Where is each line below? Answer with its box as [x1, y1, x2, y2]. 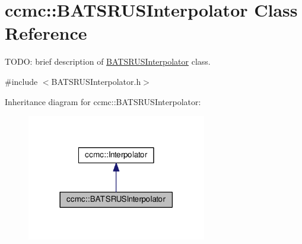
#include [5, 75, 38, 87]
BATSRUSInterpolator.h [51, 75, 141, 87]
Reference [5, 21, 87, 45]
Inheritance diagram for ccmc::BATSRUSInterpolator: [5, 95, 201, 107]
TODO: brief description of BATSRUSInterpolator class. [5, 55, 211, 68]
